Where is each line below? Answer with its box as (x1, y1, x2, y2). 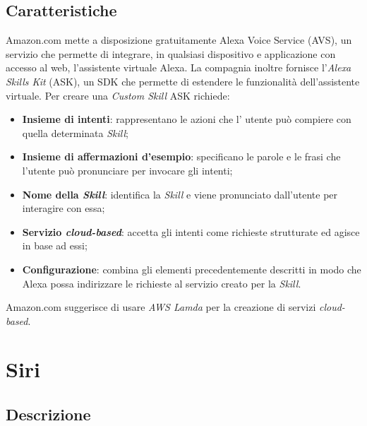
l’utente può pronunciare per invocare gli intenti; (22, 162, 233, 177)
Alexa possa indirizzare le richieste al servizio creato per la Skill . (22, 276, 301, 290)
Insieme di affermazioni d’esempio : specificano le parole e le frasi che (22, 149, 341, 164)
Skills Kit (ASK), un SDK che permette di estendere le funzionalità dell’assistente (6, 73, 360, 88)
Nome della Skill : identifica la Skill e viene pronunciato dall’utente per (22, 187, 338, 201)
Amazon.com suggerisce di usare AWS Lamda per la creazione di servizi (6, 300, 316, 314)
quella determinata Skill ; (22, 125, 128, 140)
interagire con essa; (22, 201, 105, 215)
